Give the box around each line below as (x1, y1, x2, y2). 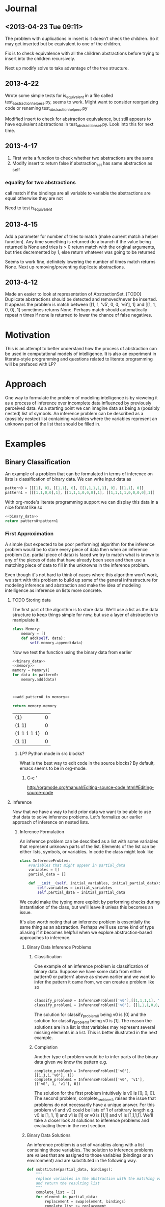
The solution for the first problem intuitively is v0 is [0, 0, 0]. (34, 1090, 156, 1096)
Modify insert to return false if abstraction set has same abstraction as (12, 160, 153, 167)
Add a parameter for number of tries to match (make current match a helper (5, 233, 159, 239)
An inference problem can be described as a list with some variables (19, 838, 159, 844)
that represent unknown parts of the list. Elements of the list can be (19, 843, 156, 849)
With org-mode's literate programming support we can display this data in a (5, 499, 159, 505)
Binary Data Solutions (27, 1132, 71, 1138)
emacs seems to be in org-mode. (19, 765, 87, 771)
